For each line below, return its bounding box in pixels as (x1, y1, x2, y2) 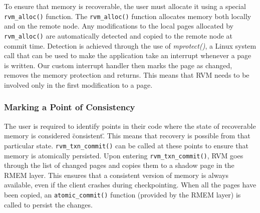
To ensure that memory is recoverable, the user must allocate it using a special (4, 1, 246, 11)
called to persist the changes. (4, 199, 93, 209)
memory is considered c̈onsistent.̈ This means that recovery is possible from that (4, 130, 250, 141)
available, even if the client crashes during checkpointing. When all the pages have (4, 179, 256, 190)
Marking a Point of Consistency (4, 101, 135, 113)
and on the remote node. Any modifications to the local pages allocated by (4, 21, 233, 31)
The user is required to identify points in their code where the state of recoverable (4, 120, 256, 131)
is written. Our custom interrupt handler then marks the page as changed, (4, 60, 232, 70)
